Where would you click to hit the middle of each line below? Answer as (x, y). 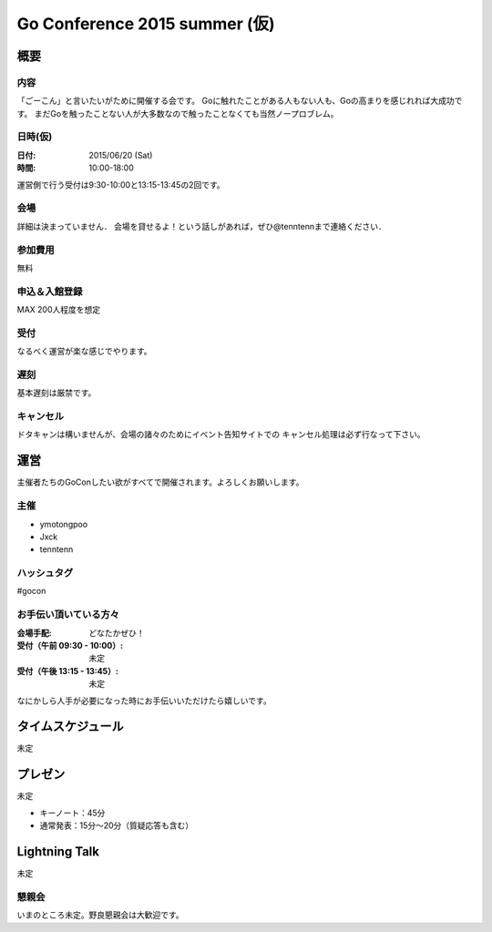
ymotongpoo (64, 524)
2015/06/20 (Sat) (121, 155)
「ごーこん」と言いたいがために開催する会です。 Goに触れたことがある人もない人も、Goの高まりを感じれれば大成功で (240, 101)
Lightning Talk (58, 851)
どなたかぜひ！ (117, 632)
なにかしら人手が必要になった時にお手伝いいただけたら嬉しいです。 (144, 701)
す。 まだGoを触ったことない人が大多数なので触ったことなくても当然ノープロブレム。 (178, 113)
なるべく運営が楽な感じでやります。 (84, 352)
